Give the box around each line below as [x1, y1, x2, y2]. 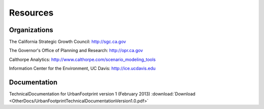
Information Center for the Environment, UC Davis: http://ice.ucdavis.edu [9, 66, 156, 72]
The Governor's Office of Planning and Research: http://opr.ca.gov [9, 48, 143, 54]
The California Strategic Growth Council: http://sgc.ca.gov [9, 39, 127, 45]
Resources [9, 7, 54, 18]
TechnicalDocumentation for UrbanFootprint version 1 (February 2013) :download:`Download [9, 91, 196, 97]
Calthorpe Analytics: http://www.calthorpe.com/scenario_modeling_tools [9, 56, 156, 62]
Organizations [9, 26, 53, 34]
